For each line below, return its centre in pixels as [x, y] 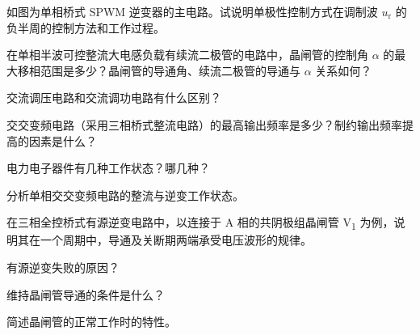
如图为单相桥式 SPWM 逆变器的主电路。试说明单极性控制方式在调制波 [192, 11]
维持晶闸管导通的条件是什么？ [86, 294]
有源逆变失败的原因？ [63, 267]
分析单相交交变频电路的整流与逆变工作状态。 [125, 195]
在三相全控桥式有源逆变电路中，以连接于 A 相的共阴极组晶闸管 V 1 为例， [200, 223]
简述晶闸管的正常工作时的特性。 [91, 322]
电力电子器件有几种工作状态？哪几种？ [108, 168]
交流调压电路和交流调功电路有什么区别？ [114, 98]
